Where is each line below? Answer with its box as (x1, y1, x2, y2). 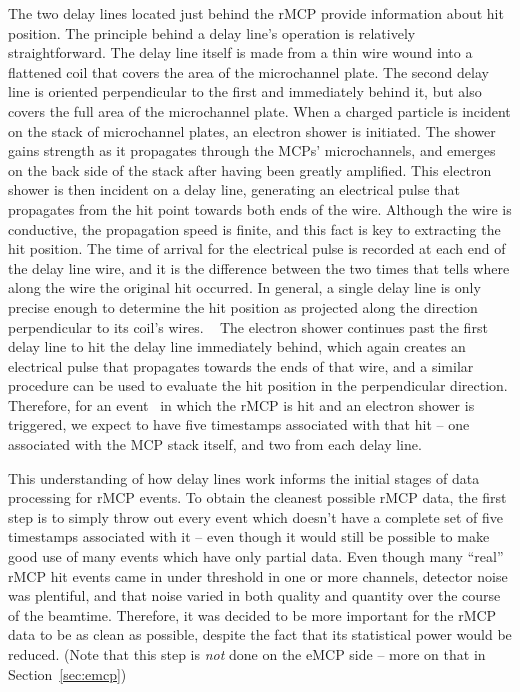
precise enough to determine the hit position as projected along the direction (8, 296, 478, 317)
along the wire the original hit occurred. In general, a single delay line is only (8, 277, 481, 298)
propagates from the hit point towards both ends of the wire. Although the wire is (8, 198, 512, 219)
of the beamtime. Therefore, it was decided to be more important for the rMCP (8, 604, 497, 625)
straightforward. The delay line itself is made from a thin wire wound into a (8, 42, 473, 63)
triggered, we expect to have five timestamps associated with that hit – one (8, 414, 470, 435)
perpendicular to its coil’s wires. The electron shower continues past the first (8, 316, 488, 337)
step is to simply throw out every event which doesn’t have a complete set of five (8, 506, 504, 527)
